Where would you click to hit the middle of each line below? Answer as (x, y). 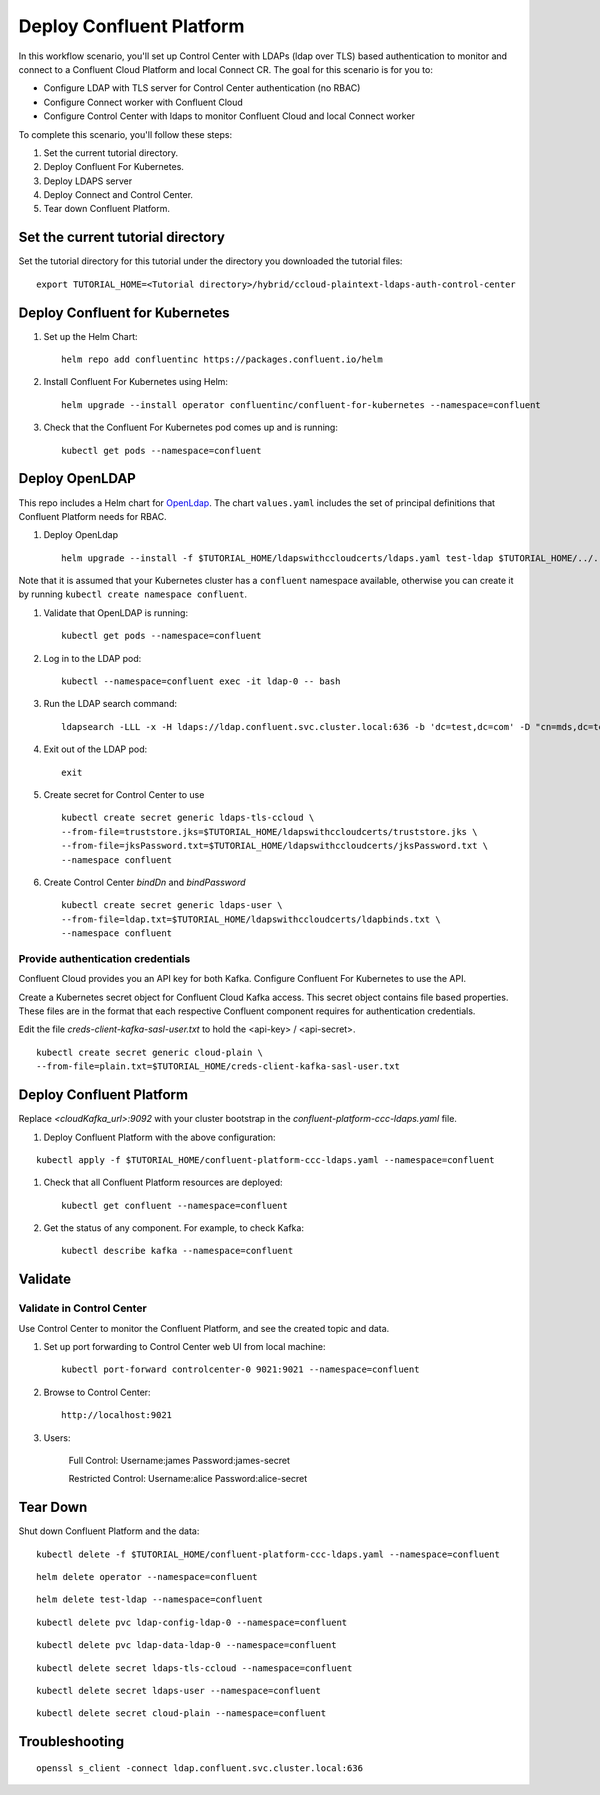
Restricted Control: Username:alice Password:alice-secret (188, 1479)
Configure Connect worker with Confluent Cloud (143, 102)
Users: (57, 1437)
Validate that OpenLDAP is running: (116, 612)
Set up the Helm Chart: (91, 336)
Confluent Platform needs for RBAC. (92, 516)
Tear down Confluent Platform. (106, 209)
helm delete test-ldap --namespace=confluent (150, 1599)
